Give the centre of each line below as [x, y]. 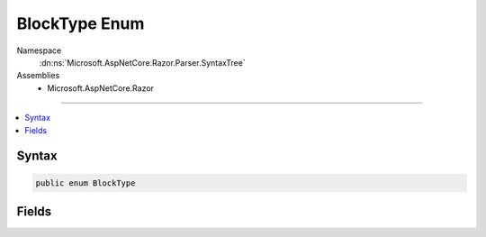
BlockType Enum [81, 23]
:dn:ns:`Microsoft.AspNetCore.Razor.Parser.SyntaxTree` [143, 62]
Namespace [39, 50]
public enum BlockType [85, 183]
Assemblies [38, 76]
